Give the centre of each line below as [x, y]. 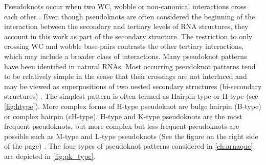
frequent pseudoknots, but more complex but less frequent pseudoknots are [122, 126]
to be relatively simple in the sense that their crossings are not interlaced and [126, 76]
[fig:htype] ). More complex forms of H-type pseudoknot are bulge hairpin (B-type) [133, 106]
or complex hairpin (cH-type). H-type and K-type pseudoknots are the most [123, 116]
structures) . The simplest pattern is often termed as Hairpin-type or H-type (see [131, 96]
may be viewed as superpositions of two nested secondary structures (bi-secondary [133, 86]
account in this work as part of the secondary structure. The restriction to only [128, 36]
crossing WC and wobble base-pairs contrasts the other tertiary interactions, [124, 46]
